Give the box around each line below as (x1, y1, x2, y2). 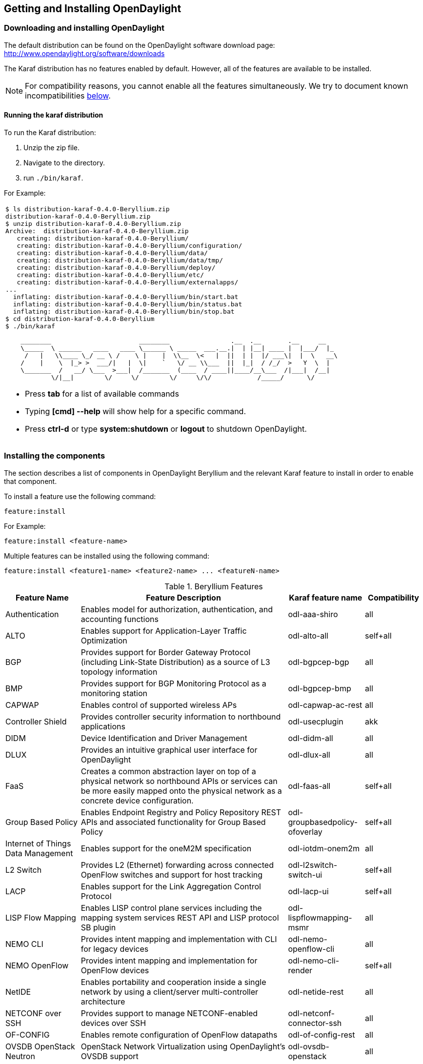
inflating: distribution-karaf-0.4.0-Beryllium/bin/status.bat (13, 301, 242, 308)
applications (81, 721, 125, 731)
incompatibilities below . (25, 90, 111, 100)
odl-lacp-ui (288, 886, 329, 896)
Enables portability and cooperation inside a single (81, 977, 266, 987)
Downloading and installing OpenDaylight (4, 23, 165, 33)
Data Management (5, 848, 73, 858)
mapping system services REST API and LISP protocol (81, 912, 279, 923)
